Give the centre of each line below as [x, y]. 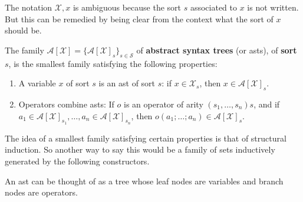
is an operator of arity [164, 104]
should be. [23, 30]
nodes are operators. [41, 192]
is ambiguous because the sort [127, 7]
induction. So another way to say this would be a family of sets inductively [140, 149]
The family [24, 50]
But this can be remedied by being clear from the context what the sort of [139, 18]
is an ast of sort [127, 83]
